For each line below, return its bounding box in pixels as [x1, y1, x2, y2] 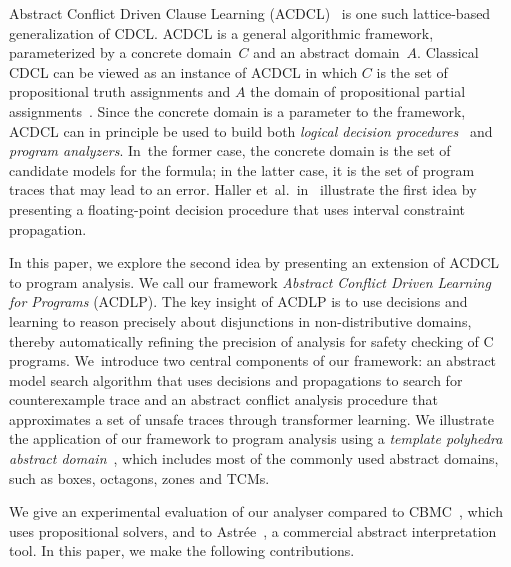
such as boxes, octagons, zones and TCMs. [9, 467, 270, 488]
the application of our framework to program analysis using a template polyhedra [9, 428, 503, 449]
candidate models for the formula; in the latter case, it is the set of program [9, 159, 475, 180]
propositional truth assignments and [9, 81, 231, 102]
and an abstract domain [253, 42, 400, 63]
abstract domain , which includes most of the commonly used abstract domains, [9, 448, 499, 469]
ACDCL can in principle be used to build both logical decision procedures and [9, 120, 493, 141]
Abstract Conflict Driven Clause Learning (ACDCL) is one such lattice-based [9, 3, 491, 23]
